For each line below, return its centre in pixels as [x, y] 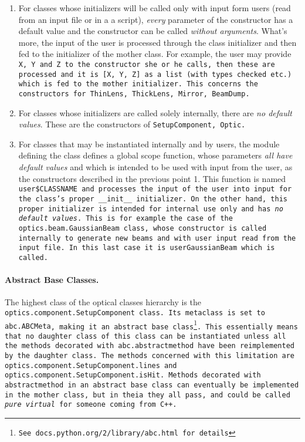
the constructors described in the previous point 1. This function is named [152, 178]
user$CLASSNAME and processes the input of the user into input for [155, 189]
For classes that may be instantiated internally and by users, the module [149, 144]
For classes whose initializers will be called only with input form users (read [155, 8]
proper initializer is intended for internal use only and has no [151, 209]
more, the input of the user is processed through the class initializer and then [157, 42]
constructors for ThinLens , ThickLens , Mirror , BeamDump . [134, 94]
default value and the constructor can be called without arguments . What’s [153, 31]
